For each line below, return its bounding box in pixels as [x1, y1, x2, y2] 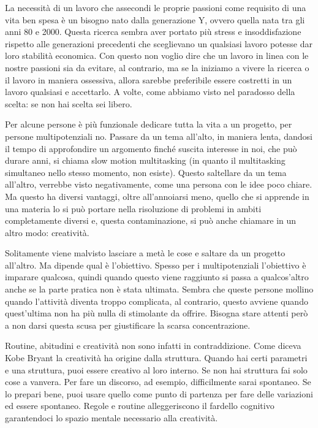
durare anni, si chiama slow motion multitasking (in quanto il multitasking [5, 154, 286, 167]
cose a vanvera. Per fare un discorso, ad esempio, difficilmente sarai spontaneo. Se [5, 375, 311, 388]
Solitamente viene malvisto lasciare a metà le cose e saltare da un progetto [5, 246, 286, 259]
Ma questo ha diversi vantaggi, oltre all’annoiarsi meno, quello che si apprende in [5, 189, 309, 202]
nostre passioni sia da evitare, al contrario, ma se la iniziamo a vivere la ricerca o [5, 61, 309, 74]
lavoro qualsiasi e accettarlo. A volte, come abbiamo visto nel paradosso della [5, 85, 295, 98]
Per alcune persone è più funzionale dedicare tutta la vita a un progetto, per [5, 118, 292, 131]
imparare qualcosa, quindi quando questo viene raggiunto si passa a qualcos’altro [5, 270, 309, 283]
